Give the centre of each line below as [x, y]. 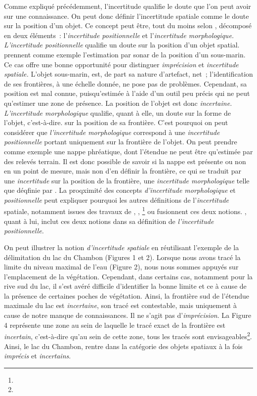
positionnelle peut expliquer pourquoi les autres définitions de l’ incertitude [116, 199]
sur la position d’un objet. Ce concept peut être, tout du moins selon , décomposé [128, 25]
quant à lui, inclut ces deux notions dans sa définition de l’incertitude [109, 221]
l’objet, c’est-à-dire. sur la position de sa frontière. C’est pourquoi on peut [116, 122]
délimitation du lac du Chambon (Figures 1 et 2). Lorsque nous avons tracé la [122, 257]
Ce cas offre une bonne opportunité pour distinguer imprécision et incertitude [121, 64]
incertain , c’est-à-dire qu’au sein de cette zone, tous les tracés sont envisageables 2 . [128, 335]
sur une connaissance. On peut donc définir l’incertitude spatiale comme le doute [127, 16]
